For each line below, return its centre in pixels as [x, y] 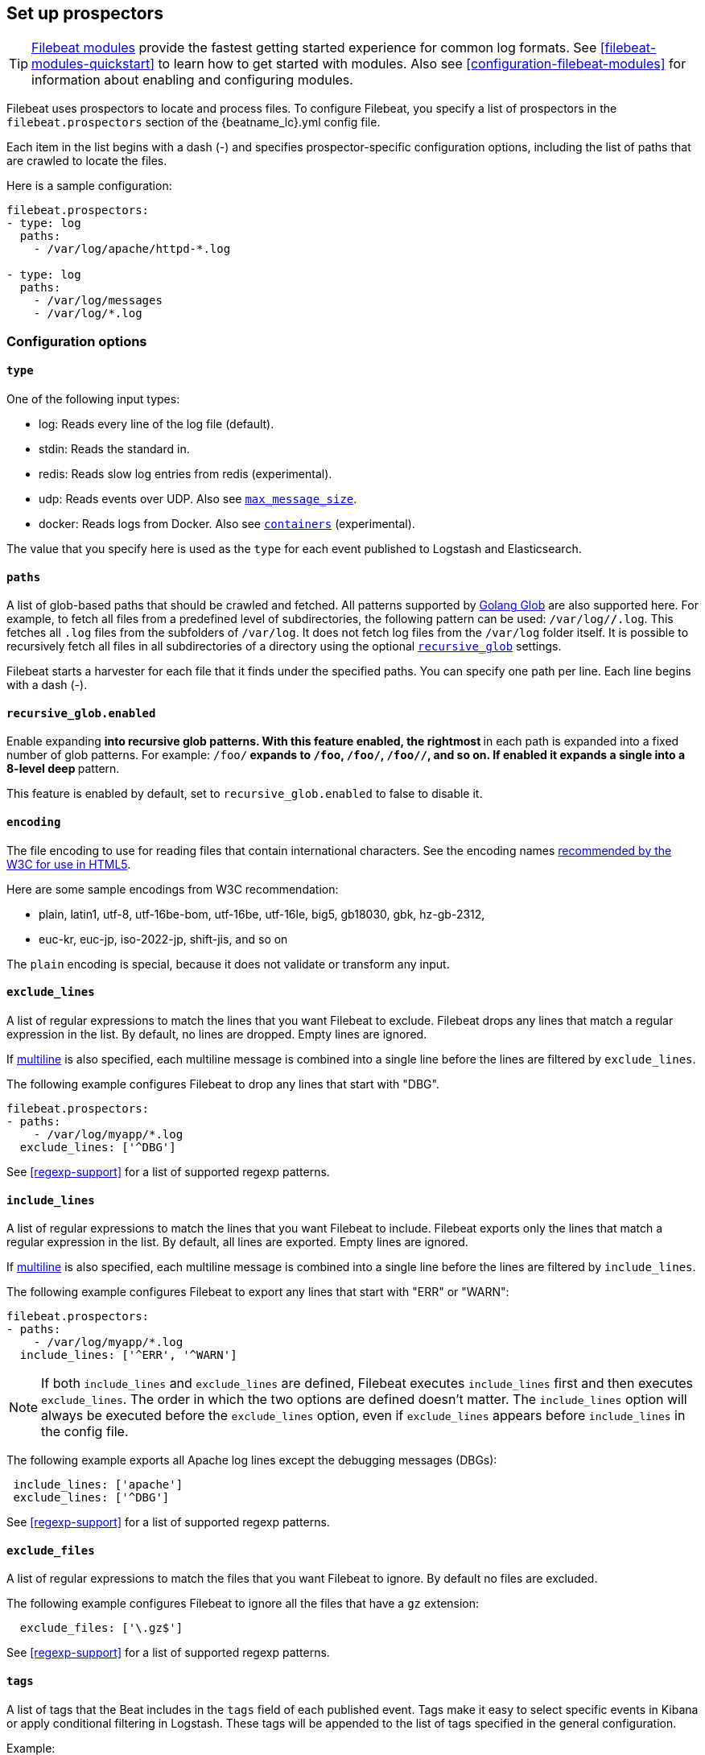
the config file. [85, 1432]
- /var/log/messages [98, 301]
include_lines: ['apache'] [98, 1485]
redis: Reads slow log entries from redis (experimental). [186, 474]
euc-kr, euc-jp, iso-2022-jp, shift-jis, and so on [163, 939]
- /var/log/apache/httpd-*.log [132, 249]
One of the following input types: [93, 399]
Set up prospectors [85, 13]
